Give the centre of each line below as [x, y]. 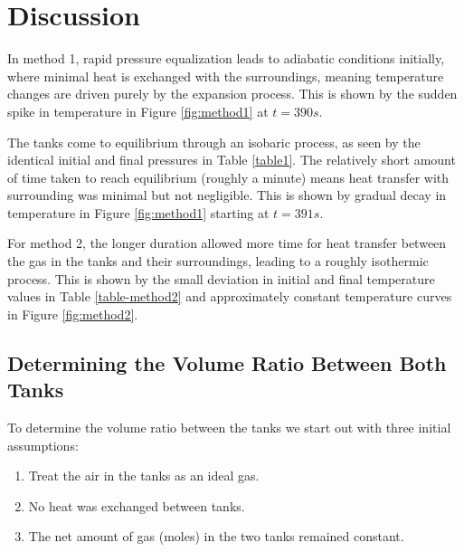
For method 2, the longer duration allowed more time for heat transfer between [227, 243]
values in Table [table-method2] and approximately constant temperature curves [230, 296]
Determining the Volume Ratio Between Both [227, 362]
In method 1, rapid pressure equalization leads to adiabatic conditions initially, [226, 58]
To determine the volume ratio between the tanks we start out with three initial [229, 428]
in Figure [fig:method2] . [73, 314]
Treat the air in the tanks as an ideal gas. [144, 476]
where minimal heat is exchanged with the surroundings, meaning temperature [226, 76]
